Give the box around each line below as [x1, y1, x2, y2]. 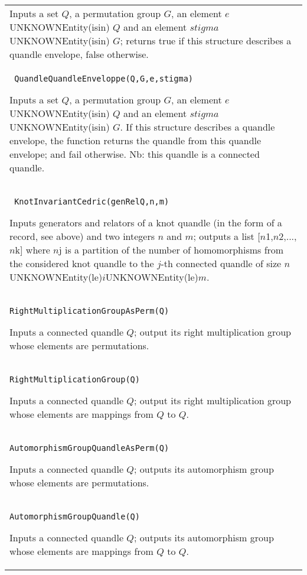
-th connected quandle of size [161, 256, 282, 270]
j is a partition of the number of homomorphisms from [58, 243, 284, 256]
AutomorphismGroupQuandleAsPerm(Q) [9, 443, 169, 453]
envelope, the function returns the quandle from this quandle [9, 134, 262, 147]
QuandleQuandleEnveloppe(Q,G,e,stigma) [14, 74, 194, 83]
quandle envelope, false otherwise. [9, 47, 149, 61]
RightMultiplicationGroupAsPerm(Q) [9, 306, 169, 316]
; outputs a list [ [193, 229, 260, 243]
